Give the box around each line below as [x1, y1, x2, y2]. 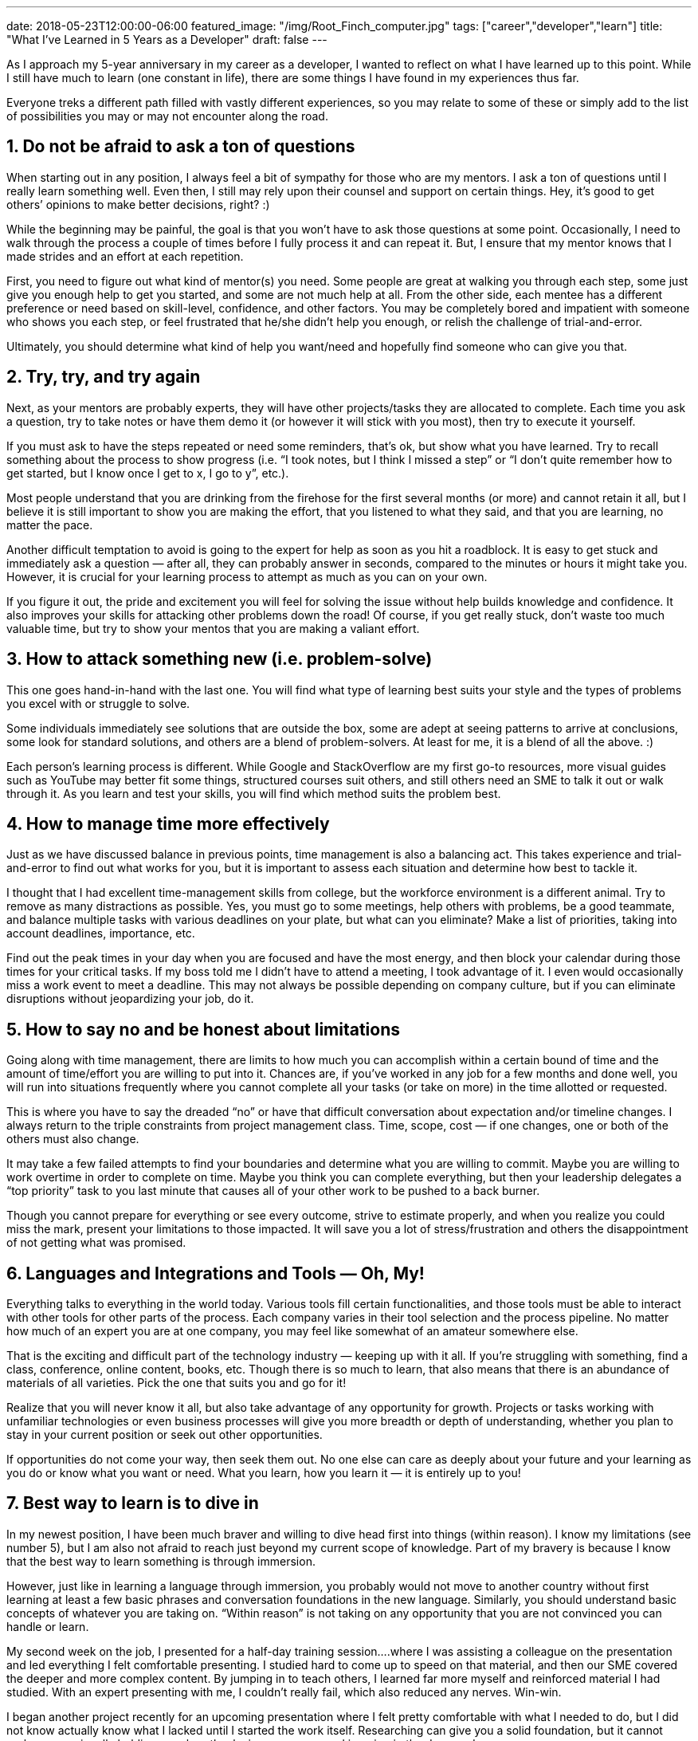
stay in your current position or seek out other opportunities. [6, 1428, 323, 1442]
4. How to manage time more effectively [6, 813, 330, 834]
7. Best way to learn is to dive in [6, 1493, 259, 1514]
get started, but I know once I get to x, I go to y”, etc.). [6, 466, 289, 480]
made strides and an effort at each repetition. [6, 249, 244, 263]
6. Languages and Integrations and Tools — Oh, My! [6, 1263, 425, 1283]
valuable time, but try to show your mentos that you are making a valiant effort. [6, 621, 420, 635]
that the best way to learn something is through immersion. [6, 1554, 316, 1568]
